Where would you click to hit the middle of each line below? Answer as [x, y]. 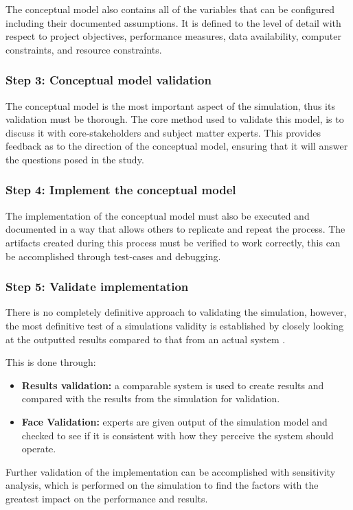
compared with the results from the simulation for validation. [151, 398]
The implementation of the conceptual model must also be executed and [158, 215]
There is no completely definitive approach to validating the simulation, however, [176, 312]
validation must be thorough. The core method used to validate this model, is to [175, 119]
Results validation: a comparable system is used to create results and [173, 385]
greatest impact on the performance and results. [107, 498]
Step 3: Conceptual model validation [109, 80]
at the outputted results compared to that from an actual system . [146, 339]
